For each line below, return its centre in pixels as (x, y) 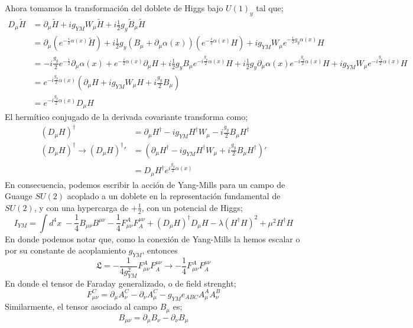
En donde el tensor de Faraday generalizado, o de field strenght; (121, 283)
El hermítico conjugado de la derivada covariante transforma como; (126, 116)
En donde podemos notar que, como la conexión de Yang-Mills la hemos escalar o (152, 238)
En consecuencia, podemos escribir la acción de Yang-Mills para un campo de (145, 184)
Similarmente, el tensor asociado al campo (81, 306)
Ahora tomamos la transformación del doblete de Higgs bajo (114, 8)
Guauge (19, 196)
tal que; (270, 8)
